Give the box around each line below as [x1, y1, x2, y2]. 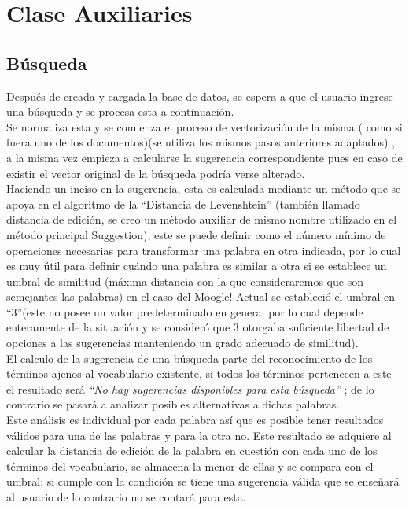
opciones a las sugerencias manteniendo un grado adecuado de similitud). [6, 334, 359, 351]
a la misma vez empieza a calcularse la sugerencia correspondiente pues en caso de [6, 149, 403, 165]
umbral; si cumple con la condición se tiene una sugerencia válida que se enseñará [6, 473, 400, 490]
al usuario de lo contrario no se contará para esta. [6, 489, 246, 505]
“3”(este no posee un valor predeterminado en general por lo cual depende [6, 303, 363, 320]
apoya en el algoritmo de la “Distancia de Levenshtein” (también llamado [6, 195, 360, 212]
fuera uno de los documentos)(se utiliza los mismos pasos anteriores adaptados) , [6, 134, 395, 150]
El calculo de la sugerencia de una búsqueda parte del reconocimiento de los [6, 349, 373, 366]
